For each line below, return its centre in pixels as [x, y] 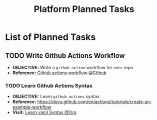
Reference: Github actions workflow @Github [59, 73]
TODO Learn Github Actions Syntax [49, 86]
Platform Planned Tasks [84, 9]
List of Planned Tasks [50, 37]
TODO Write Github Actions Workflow [65, 56]
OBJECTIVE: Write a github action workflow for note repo [73, 67]
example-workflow [32, 107]
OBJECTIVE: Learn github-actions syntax [56, 97]
